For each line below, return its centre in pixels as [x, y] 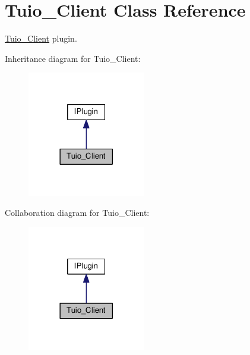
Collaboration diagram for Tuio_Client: [77, 213]
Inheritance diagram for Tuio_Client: [73, 58]
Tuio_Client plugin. [41, 38]
